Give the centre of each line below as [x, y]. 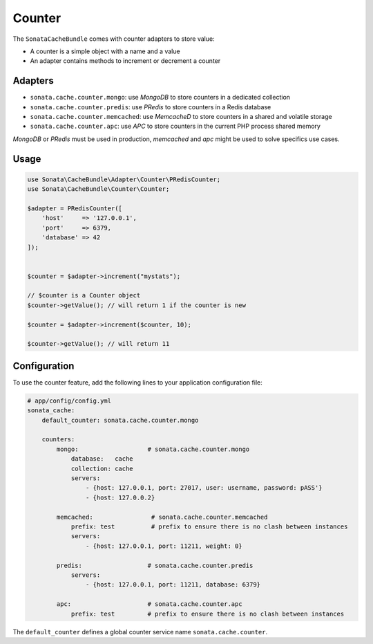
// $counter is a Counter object [84, 295]
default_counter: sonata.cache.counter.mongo [120, 420]
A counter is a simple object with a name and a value [105, 51]
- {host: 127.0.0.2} [120, 497]
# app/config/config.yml [69, 401]
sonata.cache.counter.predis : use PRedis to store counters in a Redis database [151, 107]
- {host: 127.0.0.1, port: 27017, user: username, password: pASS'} [204, 488]
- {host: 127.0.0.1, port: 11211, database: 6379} [173, 585]
